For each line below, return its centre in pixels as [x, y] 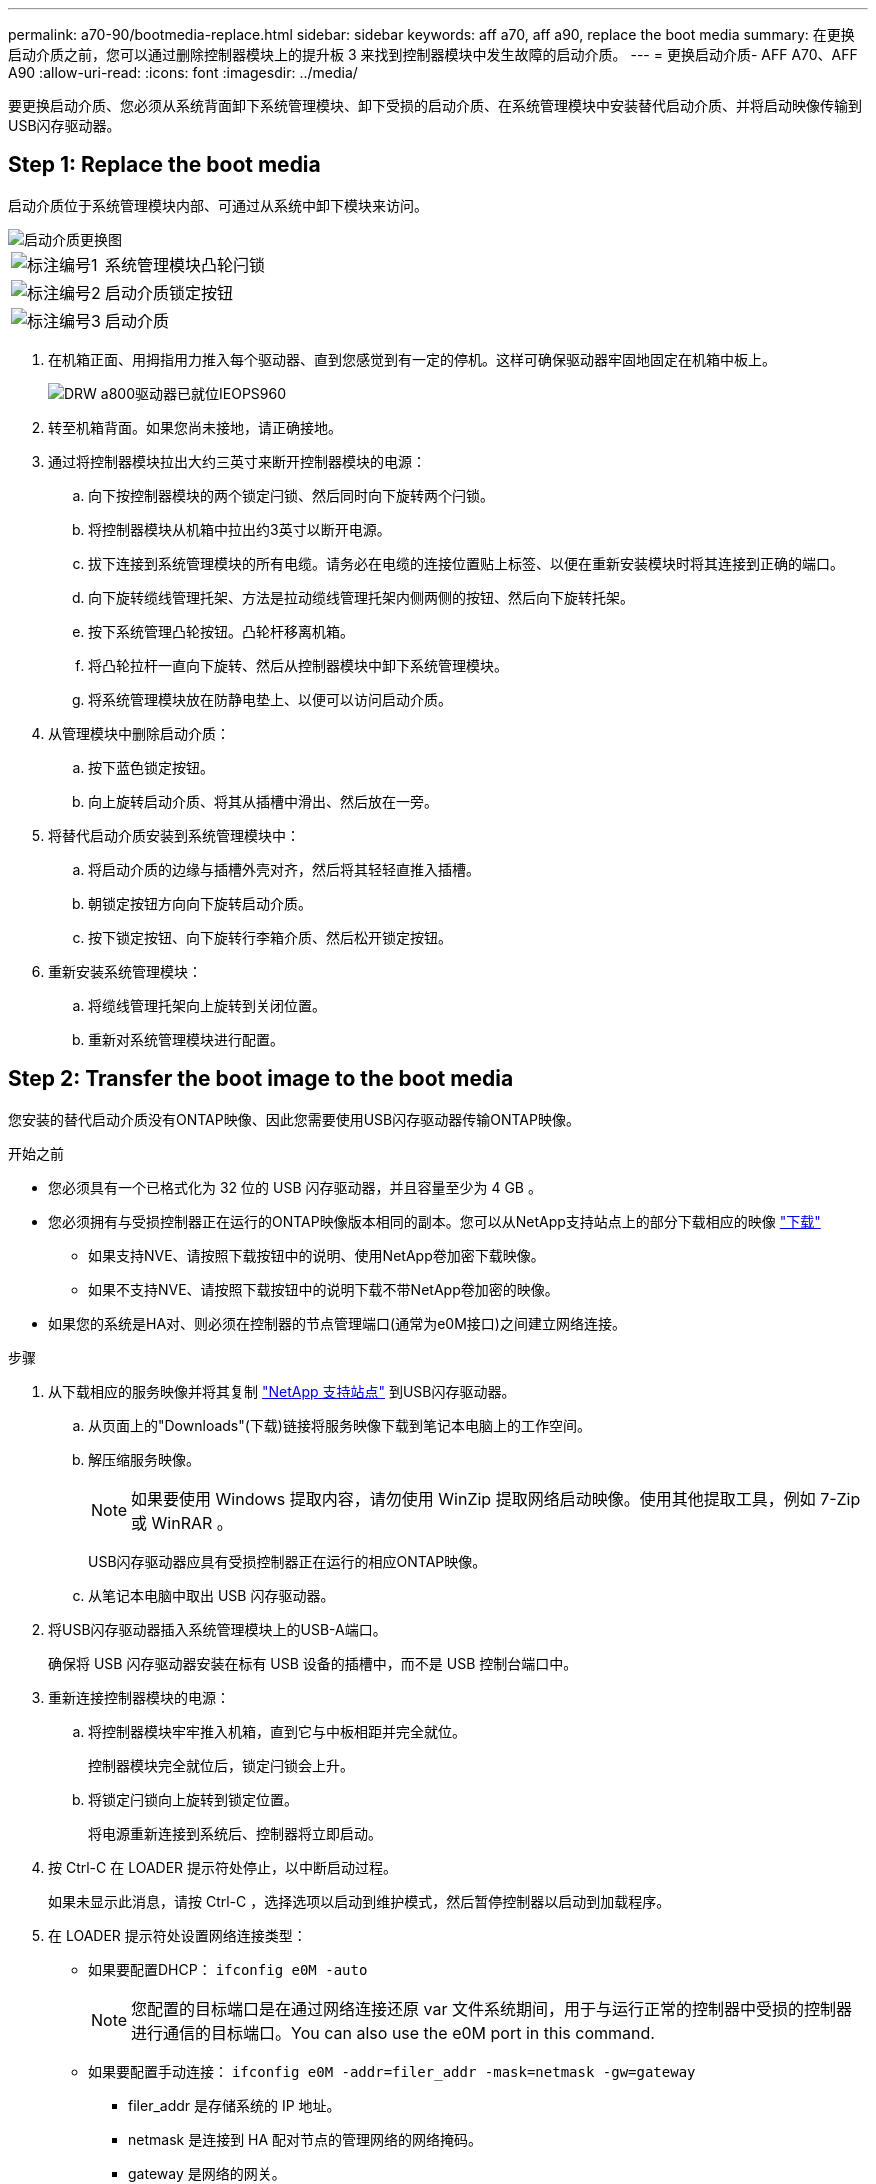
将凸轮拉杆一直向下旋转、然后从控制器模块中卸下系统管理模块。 [298, 665]
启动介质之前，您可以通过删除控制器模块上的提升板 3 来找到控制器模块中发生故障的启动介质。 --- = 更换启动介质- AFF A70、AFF [433, 54]
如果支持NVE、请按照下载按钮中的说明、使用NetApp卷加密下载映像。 [316, 1255]
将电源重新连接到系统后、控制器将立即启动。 [235, 1833]
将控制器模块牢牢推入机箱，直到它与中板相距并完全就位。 [277, 1731]
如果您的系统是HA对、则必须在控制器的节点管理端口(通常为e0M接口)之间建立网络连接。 [337, 1323]
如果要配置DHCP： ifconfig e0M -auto [228, 1969]
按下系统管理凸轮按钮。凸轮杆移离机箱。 [221, 631]
